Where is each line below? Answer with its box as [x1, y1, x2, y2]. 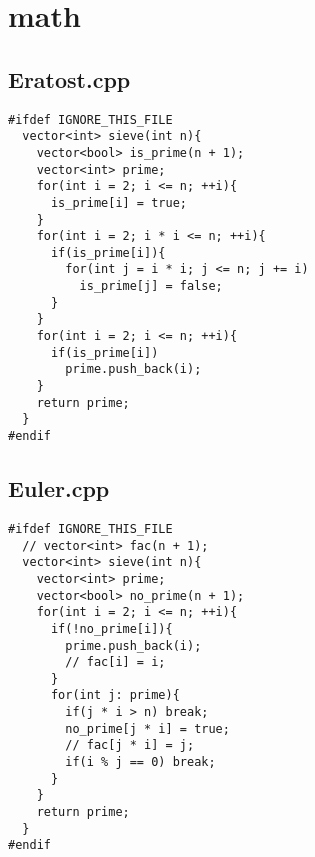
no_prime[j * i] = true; [65, 721, 230, 736]
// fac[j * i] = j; [65, 738, 195, 753]
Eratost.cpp [8, 63, 131, 94]
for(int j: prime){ [50, 688, 180, 703]
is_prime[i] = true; [50, 195, 187, 210]
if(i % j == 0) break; [65, 755, 216, 770]
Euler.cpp [8, 473, 110, 504]
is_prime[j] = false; [79, 279, 223, 294]
